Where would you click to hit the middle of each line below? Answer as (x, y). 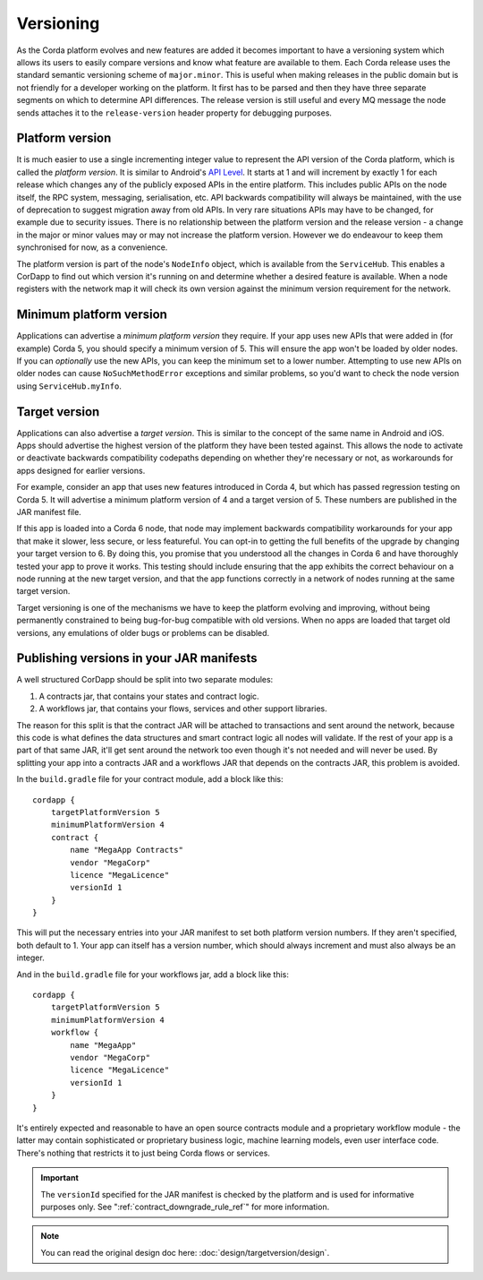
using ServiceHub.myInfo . (69, 386)
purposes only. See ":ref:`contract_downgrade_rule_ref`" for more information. (185, 1207)
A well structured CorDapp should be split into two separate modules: (145, 680)
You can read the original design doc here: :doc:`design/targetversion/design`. (185, 1252)
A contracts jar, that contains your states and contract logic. (149, 696)
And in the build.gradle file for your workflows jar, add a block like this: (153, 974)
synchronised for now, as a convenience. (92, 247)
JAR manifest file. (49, 512)
